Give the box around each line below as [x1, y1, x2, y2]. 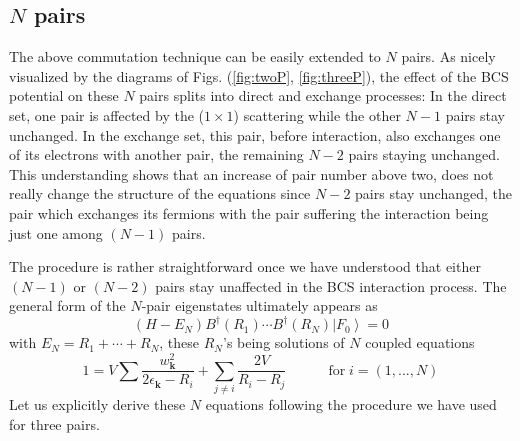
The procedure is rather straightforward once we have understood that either [9, 256, 481, 277]
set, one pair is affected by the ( [9, 104, 204, 125]
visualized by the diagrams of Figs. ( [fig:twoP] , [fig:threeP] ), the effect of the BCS [9, 65, 509, 86]
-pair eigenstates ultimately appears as [141, 295, 378, 316]
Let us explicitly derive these [9, 394, 186, 415]
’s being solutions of [223, 332, 345, 353]
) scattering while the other [233, 104, 401, 125]
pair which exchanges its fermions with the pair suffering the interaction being [9, 202, 489, 223]
